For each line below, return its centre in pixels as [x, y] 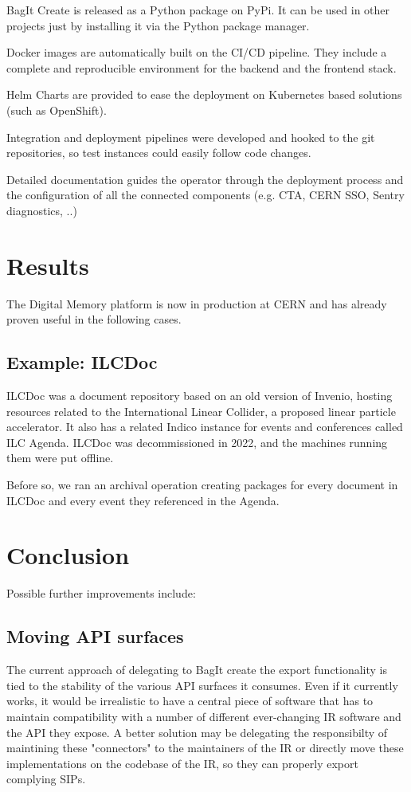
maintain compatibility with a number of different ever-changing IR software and [204, 716]
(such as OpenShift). [57, 110]
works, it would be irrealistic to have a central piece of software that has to [190, 701]
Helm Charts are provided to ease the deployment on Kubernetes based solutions [204, 94]
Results [48, 265]
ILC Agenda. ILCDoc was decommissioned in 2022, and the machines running [197, 442]
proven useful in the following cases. [94, 319]
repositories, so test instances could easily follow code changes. [159, 153]
